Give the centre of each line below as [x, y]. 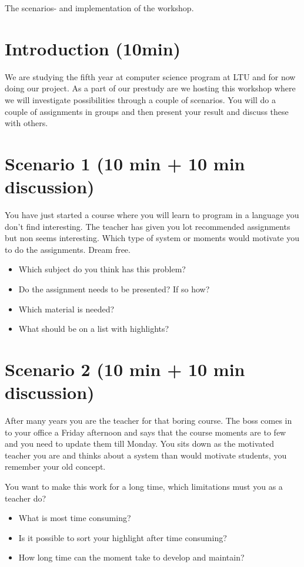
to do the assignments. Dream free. [68, 249]
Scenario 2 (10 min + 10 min [125, 369]
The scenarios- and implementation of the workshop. [99, 8]
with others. [26, 123]
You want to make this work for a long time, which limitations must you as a [144, 487]
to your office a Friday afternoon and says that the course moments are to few [146, 432]
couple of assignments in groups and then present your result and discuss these [147, 111]
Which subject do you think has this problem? [102, 269]
